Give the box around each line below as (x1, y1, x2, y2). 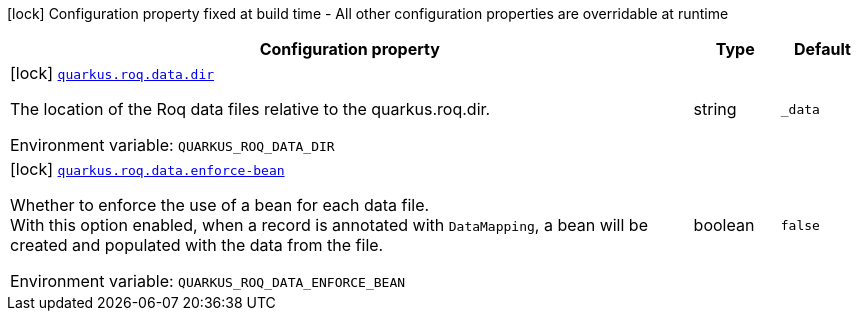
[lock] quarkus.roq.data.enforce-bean (10, 159, 285, 179)
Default (793, 39, 851, 59)
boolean (693, 215, 755, 235)
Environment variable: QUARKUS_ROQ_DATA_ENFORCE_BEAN (10, 271, 406, 291)
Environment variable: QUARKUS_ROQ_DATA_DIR (10, 135, 335, 155)
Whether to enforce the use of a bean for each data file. (10, 195, 430, 215)
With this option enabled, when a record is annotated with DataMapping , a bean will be (10, 215, 648, 235)
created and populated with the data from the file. (10, 235, 384, 255)
